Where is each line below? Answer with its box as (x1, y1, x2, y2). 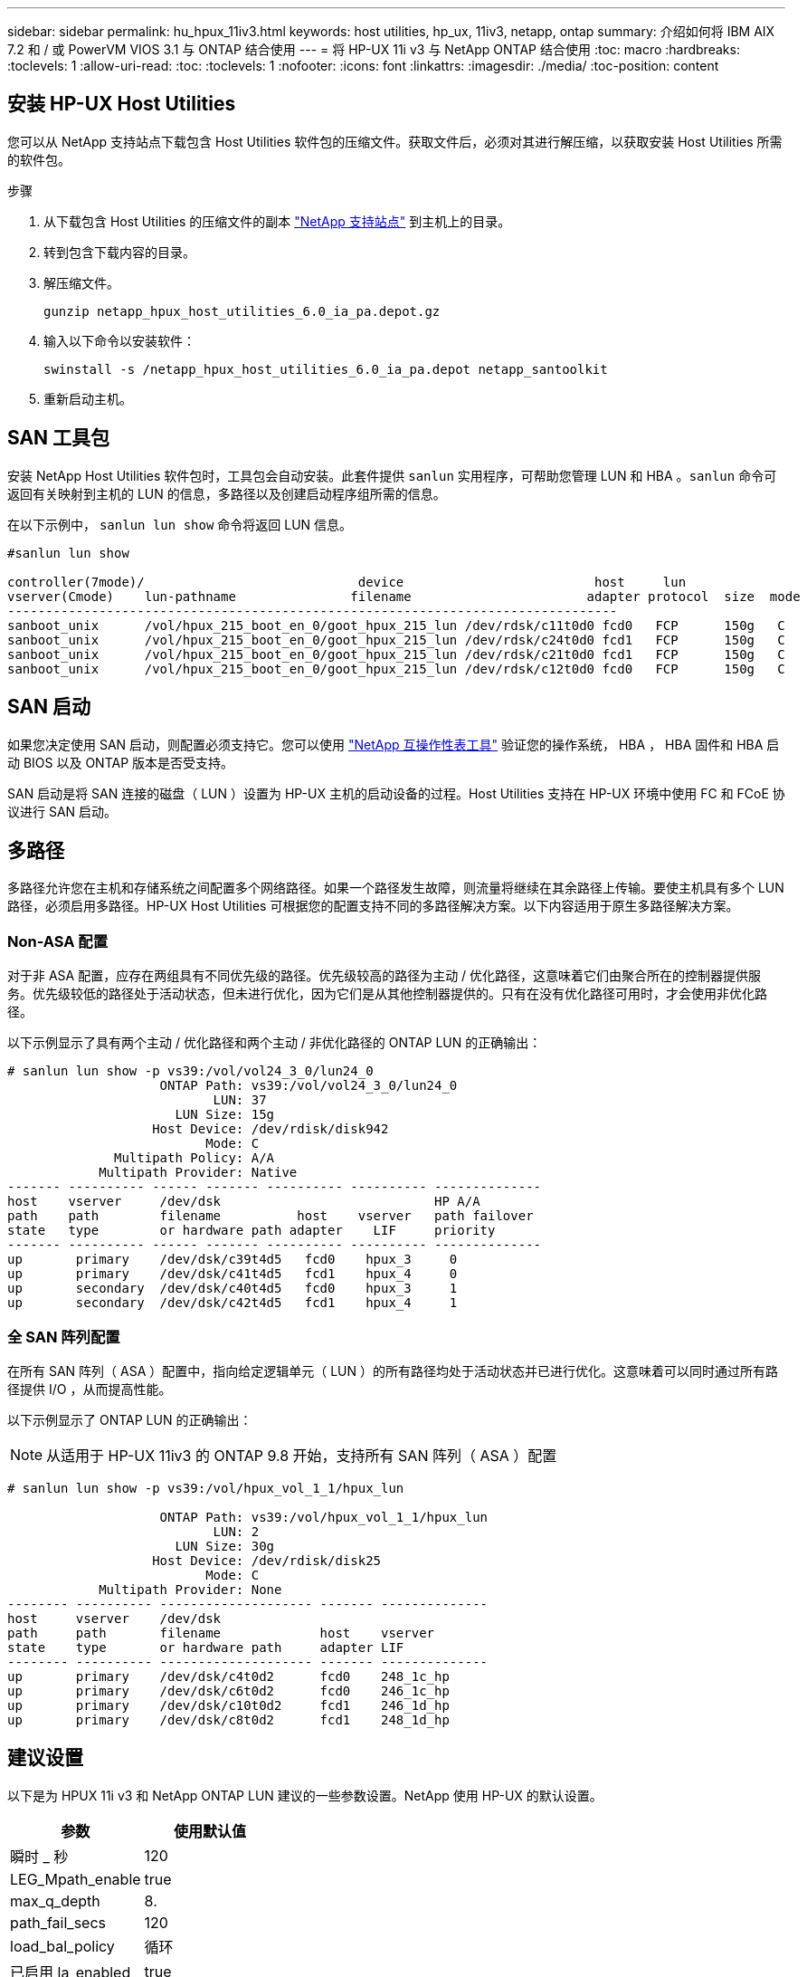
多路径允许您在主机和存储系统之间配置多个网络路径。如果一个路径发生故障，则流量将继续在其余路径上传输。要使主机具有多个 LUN (7, 880, 784, 896)
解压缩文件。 (43, 274, 119, 291)
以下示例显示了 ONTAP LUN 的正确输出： (7, 1411, 252, 1428)
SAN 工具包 (7, 426, 110, 450)
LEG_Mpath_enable (10, 1869, 141, 1888)
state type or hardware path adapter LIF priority (7, 1223, 496, 1238)
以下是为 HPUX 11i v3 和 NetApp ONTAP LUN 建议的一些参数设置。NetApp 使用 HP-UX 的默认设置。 (7, 1787, 603, 1803)
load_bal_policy (10, 1936, 115, 1955)
